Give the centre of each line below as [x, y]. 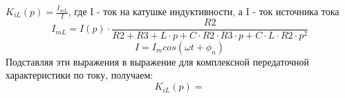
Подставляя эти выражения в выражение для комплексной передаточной [158, 61]
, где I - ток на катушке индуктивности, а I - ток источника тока [204, 11]
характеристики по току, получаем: [80, 75]
